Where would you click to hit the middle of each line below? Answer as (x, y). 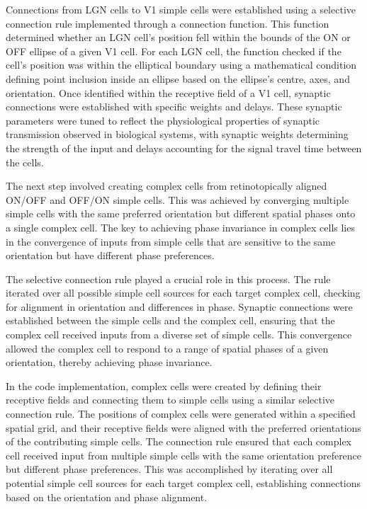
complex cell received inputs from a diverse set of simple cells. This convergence (179, 334)
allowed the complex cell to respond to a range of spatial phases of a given (167, 348)
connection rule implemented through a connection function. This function (168, 23)
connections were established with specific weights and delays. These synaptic (174, 107)
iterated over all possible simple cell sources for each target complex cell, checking (183, 293)
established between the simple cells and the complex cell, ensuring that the (170, 320)
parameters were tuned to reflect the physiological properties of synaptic (163, 120)
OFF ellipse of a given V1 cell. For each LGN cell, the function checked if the (174, 51)
